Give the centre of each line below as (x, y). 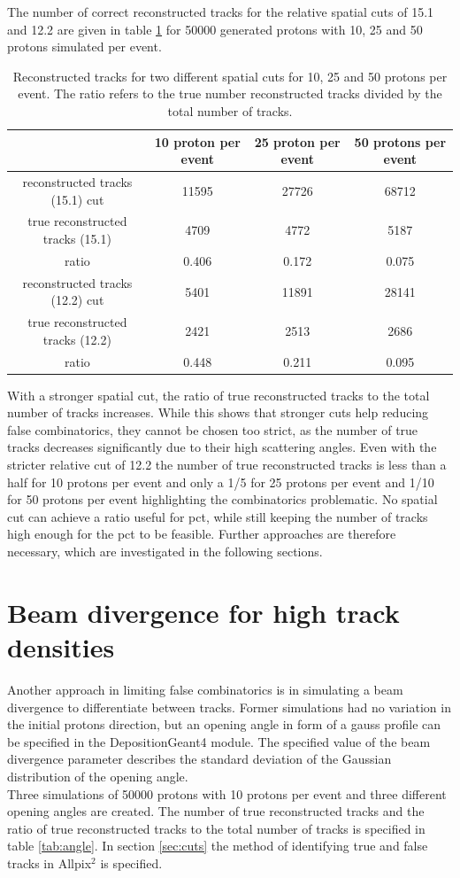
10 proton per (197, 141)
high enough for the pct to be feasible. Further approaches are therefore (202, 534)
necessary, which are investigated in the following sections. (165, 552)
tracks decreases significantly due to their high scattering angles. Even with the (222, 447)
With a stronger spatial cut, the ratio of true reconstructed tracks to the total (218, 395)
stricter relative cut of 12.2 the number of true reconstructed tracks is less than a (227, 465)
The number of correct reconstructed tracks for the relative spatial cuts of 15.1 (221, 12)
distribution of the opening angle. (98, 776)
